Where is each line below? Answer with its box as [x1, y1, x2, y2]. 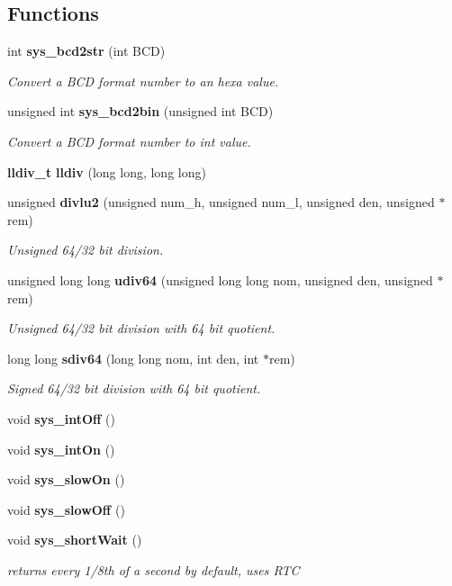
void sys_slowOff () [7, 500, 125, 518]
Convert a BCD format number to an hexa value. [7, 71, 279, 90]
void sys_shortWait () [7, 530, 142, 549]
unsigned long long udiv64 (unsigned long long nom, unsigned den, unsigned [7, 270, 433, 289]
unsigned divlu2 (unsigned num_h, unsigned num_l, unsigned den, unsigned [7, 193, 435, 212]
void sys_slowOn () [7, 470, 125, 489]
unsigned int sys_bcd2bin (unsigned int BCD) [7, 102, 274, 121]
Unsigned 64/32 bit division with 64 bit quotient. [7, 319, 276, 338]
